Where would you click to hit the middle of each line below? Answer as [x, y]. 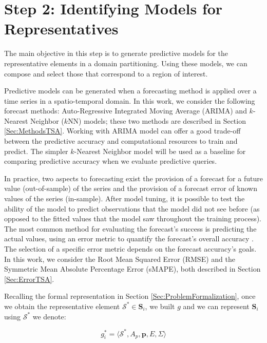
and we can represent [216, 306]
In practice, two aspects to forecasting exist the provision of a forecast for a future [133, 178]
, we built [160, 306]
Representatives [61, 28]
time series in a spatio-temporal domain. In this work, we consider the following [130, 100]
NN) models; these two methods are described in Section [157, 120]
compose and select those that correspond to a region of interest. [106, 73]
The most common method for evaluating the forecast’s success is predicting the [130, 228]
